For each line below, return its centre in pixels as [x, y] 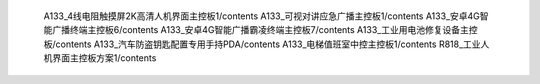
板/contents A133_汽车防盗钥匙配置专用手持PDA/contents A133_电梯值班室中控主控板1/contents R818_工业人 [266, 44]
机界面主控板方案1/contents [100, 58]
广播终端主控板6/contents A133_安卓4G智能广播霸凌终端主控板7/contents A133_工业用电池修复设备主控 [264, 30]
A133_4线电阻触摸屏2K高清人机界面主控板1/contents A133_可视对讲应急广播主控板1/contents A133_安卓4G [261, 16]
